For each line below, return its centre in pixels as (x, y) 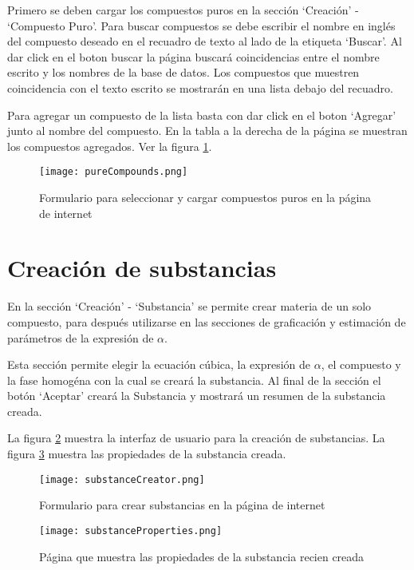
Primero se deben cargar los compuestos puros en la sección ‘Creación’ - (183, 10)
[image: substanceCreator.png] (122, 479)
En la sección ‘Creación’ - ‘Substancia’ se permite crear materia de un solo (189, 306)
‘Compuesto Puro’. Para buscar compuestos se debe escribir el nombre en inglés (201, 25)
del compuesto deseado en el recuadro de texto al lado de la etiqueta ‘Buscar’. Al (205, 41)
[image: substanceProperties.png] (131, 530)
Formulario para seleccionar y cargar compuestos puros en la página (205, 197)
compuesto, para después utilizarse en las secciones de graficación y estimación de (207, 321)
